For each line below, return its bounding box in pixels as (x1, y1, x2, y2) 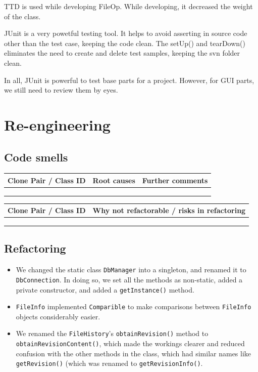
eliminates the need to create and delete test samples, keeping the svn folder (4, 48, 240, 58)
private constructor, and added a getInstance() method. (16, 284, 194, 295)
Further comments (142, 175, 208, 185)
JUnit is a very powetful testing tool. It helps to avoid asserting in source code (4, 28, 247, 38)
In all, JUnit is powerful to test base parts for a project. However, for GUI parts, (4, 74, 254, 85)
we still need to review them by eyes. (4, 85, 118, 95)
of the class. (4, 11, 41, 21)
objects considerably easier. (16, 311, 100, 321)
